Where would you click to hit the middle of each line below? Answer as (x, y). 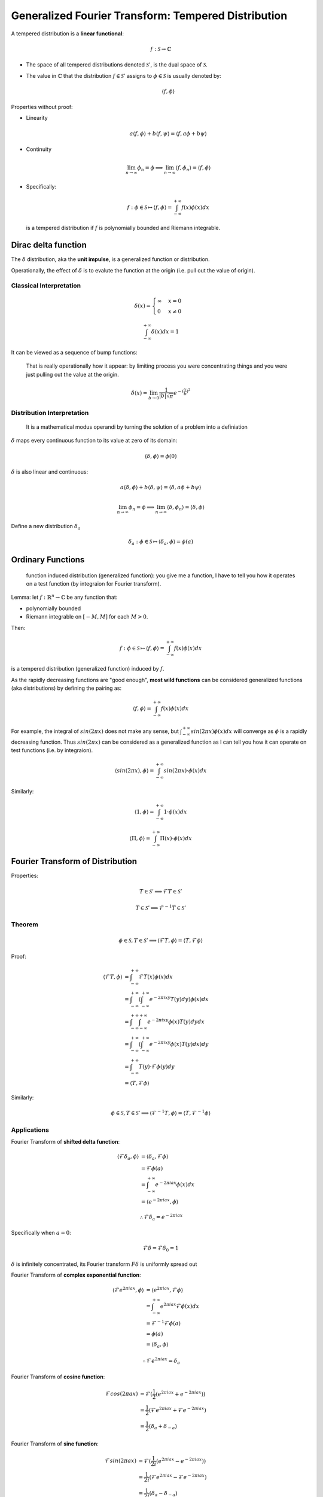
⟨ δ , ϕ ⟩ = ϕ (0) (161, 456)
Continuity (39, 149)
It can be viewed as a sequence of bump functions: (74, 352)
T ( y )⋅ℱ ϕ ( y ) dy (157, 1066)
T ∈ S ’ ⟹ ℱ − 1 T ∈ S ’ (161, 907)
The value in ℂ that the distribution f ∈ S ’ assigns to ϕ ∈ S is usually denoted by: (124, 75)
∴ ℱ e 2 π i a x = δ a (161, 1361)
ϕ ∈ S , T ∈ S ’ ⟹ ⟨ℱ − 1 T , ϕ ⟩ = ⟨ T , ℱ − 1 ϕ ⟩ (161, 1113)
